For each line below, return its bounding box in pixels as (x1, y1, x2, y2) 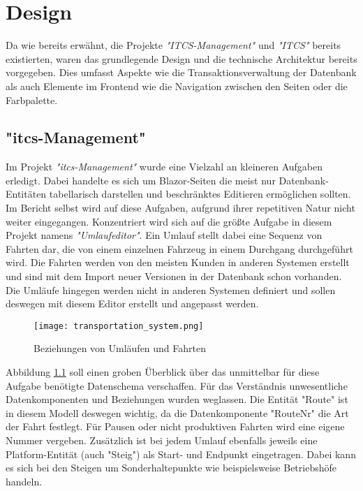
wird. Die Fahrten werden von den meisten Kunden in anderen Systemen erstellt (6, 255, 350, 270)
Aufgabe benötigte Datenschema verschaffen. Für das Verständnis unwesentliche (6, 378, 348, 393)
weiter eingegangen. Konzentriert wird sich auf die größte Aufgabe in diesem (6, 214, 332, 228)
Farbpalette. (6, 92, 58, 107)
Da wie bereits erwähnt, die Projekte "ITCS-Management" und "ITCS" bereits (6, 38, 341, 52)
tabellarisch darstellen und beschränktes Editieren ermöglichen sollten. (49, 186, 351, 201)
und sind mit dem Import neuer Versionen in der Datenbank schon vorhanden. (6, 269, 342, 284)
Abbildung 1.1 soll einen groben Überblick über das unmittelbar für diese (6, 365, 320, 379)
